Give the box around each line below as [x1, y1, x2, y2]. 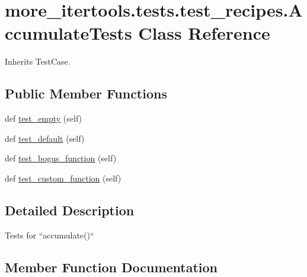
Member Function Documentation [5, 257, 218, 276]
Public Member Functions [5, 84, 167, 103]
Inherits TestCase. [5, 55, 71, 68]
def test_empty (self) [5, 112, 82, 125]
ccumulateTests [5, 21, 132, 45]
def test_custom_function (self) [5, 171, 121, 184]
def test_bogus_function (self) [5, 152, 117, 164]
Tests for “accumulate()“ [5, 228, 94, 241]
